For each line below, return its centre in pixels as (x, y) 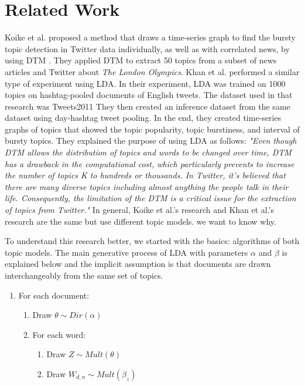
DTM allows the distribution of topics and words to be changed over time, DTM (148, 152)
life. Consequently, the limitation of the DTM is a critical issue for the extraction (150, 198)
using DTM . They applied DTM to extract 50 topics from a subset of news (141, 60)
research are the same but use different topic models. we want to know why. (140, 221)
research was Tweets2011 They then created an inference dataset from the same (148, 106)
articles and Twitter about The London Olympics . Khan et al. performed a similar (152, 71)
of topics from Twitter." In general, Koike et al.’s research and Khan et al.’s (140, 210)
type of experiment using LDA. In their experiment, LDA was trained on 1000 (145, 83)
